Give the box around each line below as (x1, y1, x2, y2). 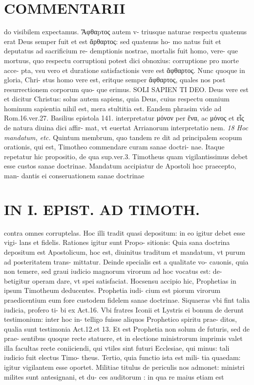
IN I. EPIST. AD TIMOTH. (4, 199, 200, 219)
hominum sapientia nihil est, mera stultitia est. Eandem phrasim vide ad (4, 103, 222, 113)
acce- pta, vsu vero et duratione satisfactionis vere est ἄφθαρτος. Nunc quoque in (4, 65, 245, 75)
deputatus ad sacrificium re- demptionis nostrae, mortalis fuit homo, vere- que (4, 46, 238, 56)
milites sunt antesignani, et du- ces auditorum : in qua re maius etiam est (4, 371, 224, 382)
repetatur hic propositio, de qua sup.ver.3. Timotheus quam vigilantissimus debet (4, 151, 248, 161)
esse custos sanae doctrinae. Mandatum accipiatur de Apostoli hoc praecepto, (4, 161, 236, 171)
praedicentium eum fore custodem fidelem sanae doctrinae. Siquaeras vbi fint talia (4, 294, 250, 305)
